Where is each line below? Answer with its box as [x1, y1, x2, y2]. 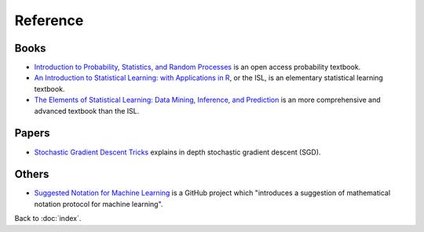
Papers [14, 126, 50, 140]
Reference [14, 12, 84, 29]
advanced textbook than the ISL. [34, 106, 140, 115]
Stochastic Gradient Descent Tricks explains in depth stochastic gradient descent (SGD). [34, 147, 321, 157]
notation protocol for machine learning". [34, 199, 163, 208]
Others [14, 168, 49, 181]
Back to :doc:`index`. [14, 214, 82, 223]
